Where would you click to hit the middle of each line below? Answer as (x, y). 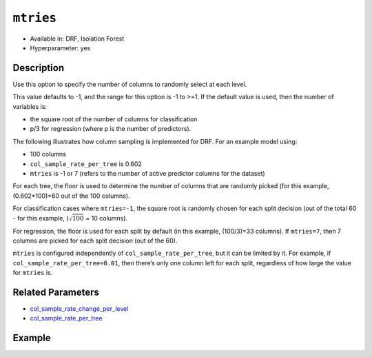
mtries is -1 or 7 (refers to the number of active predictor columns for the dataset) (147, 173)
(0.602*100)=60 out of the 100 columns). (71, 196)
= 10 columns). (106, 218)
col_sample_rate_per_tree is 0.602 (86, 164)
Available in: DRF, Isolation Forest (77, 39)
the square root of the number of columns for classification (114, 119)
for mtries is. (33, 273)
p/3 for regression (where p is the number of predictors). (111, 129)
